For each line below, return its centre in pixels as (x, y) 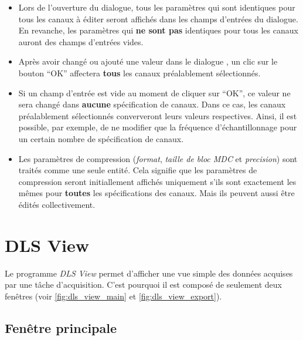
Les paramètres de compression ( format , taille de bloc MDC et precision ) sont (158, 158)
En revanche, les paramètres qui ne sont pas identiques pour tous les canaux (158, 30)
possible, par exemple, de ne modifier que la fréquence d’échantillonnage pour (158, 127)
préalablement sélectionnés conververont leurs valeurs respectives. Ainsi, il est (158, 115)
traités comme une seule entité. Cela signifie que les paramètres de (138, 170)
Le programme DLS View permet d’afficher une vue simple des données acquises (149, 273)
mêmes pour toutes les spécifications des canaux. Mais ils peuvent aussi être (156, 193)
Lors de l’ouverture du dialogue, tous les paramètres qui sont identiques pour (157, 7)
